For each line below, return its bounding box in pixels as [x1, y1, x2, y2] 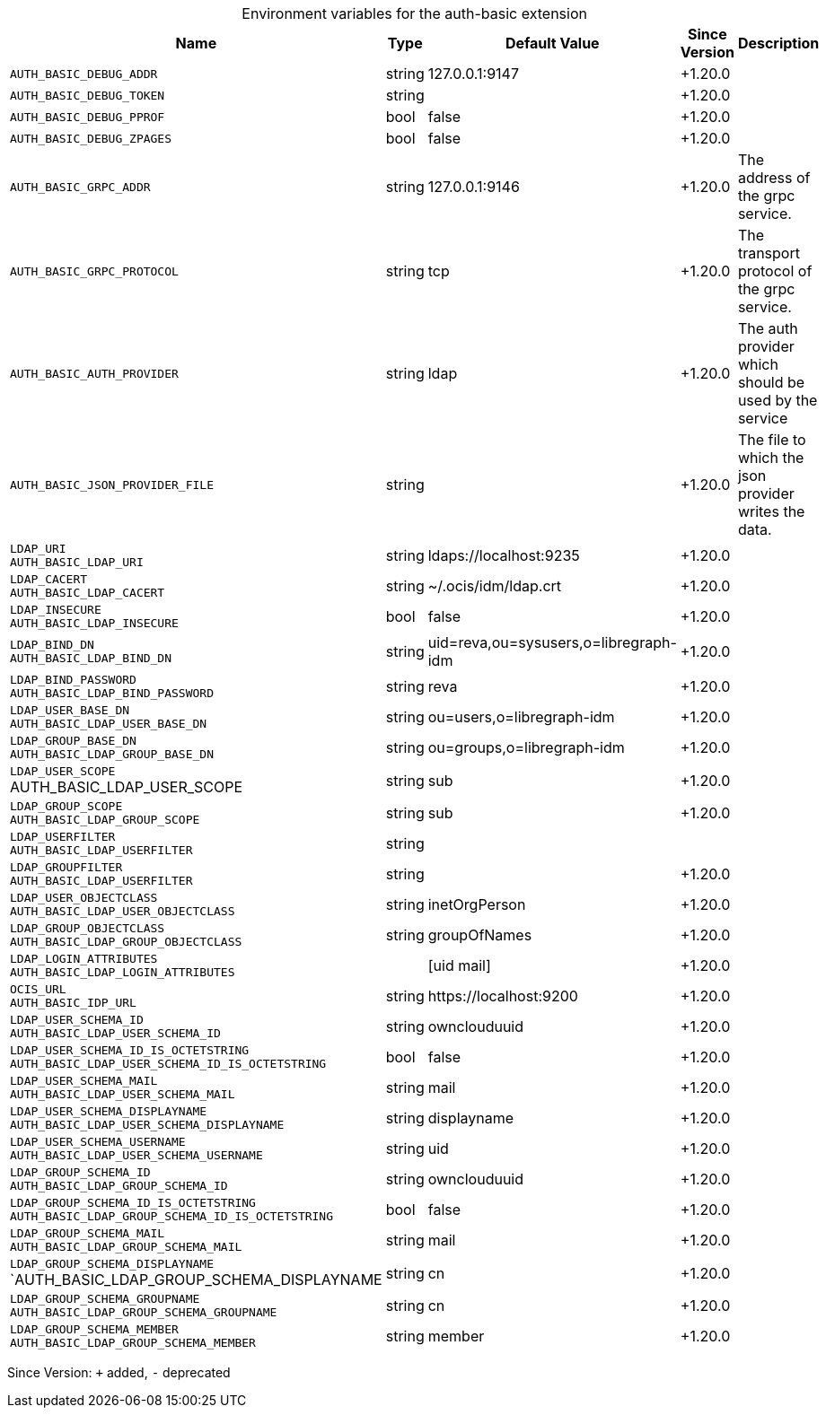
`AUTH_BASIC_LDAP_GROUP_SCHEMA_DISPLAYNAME [10, 1271, 382, 1288]
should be [737, 373, 805, 391]
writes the [737, 502, 805, 520]
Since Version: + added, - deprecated [7, 1365, 231, 1380]
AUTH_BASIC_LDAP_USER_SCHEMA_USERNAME [10, 1149, 263, 1162]
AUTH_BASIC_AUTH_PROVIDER [10, 366, 179, 380]
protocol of [737, 262, 813, 280]
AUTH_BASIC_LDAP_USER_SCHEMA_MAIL [10, 1087, 235, 1101]
